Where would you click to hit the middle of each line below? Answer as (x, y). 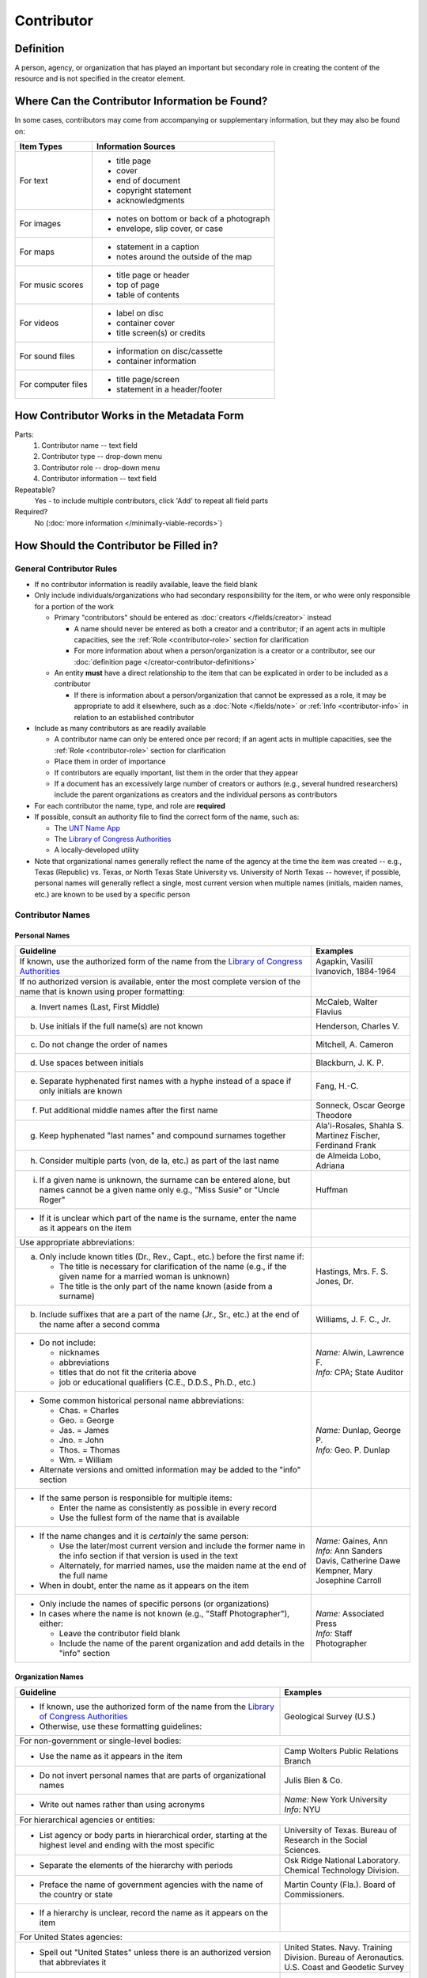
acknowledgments (150, 200)
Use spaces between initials (91, 1063)
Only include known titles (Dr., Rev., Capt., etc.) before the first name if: (172, 1256)
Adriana (330, 1165)
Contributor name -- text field (89, 445)
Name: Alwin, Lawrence (360, 1352)
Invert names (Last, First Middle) (99, 1006)
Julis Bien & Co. (314, 1780)
